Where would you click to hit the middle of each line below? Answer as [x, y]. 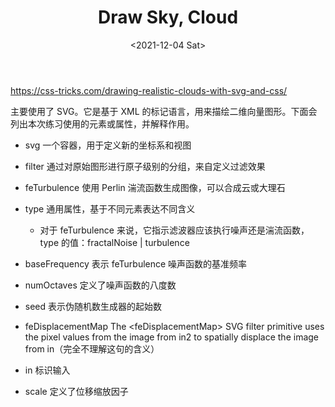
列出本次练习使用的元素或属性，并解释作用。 [102, 123]
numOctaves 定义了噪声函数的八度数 [100, 285]
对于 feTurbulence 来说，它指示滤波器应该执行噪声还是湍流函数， [174, 230]
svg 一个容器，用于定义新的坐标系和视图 [108, 145]
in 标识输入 [47, 370]
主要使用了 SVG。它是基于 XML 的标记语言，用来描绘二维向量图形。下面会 [164, 111]
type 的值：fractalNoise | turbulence [114, 242]
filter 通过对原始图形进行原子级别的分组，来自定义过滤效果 [145, 166]
